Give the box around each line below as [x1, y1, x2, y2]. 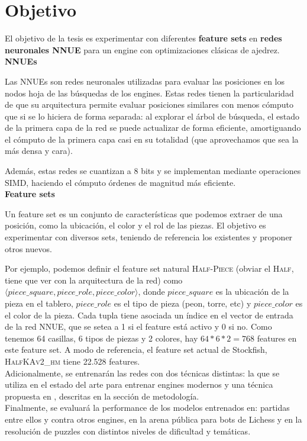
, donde [138, 285, 165, 298]
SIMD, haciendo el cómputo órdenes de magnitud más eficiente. [5, 176, 236, 188]
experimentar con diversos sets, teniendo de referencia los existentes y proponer [5, 231, 293, 243]
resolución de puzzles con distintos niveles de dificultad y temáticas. [5, 424, 251, 437]
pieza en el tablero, [5, 297, 73, 309]
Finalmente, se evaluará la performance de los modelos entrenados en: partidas [5, 401, 290, 414]
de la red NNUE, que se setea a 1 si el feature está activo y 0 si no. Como [5, 320, 272, 333]
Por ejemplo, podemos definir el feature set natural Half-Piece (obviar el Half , [5, 262, 294, 275]
